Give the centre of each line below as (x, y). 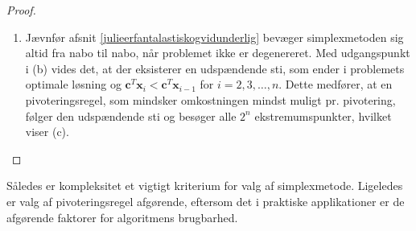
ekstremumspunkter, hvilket (323, 115)
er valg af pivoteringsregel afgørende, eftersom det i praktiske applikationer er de (206, 201)
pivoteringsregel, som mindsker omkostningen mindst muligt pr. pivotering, (210, 99)
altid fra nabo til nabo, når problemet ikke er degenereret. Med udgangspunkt (218, 53)
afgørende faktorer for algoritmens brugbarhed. (122, 217)
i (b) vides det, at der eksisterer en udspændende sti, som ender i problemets (215, 68)
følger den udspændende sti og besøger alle (131, 115)
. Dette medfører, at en (336, 84)
